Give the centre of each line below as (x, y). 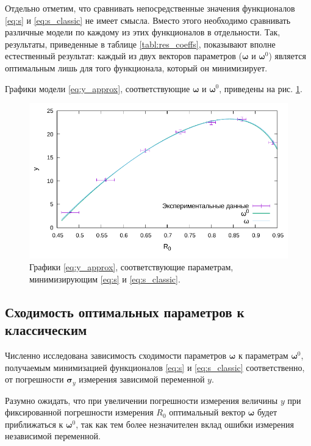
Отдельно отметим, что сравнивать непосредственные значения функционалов (150, 8)
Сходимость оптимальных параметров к (125, 311)
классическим (46, 330)
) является (287, 56)
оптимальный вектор (207, 412)
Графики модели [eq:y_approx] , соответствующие (98, 88)
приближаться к (34, 424)
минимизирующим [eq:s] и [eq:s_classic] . (105, 279)
